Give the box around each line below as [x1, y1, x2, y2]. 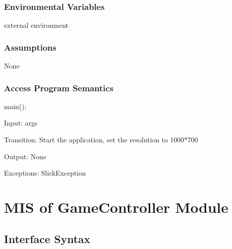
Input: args [4, 118, 38, 128]
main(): [4, 101, 27, 111]
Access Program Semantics [4, 81, 114, 94]
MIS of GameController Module [4, 197, 229, 217]
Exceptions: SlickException [4, 168, 86, 178]
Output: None [4, 151, 47, 161]
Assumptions [4, 41, 57, 53]
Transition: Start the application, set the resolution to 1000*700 [4, 134, 198, 145]
